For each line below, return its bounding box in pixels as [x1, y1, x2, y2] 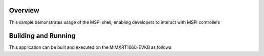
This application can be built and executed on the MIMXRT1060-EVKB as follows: [9, 44, 173, 50]
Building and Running [9, 32, 76, 40]
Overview [9, 6, 40, 14]
